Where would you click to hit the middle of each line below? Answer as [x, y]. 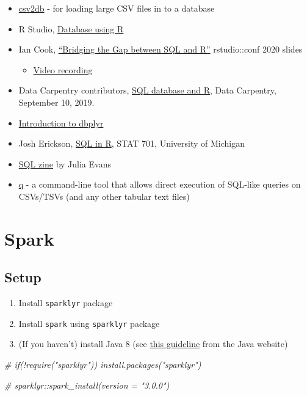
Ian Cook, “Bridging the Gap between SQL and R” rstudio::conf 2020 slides [161, 49]
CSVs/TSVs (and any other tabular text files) [104, 196]
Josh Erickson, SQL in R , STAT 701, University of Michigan [132, 143]
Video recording [63, 69]
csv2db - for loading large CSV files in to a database [117, 8]
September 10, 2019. [56, 102]
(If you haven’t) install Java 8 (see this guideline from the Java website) [153, 344]
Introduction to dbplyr [61, 123]
